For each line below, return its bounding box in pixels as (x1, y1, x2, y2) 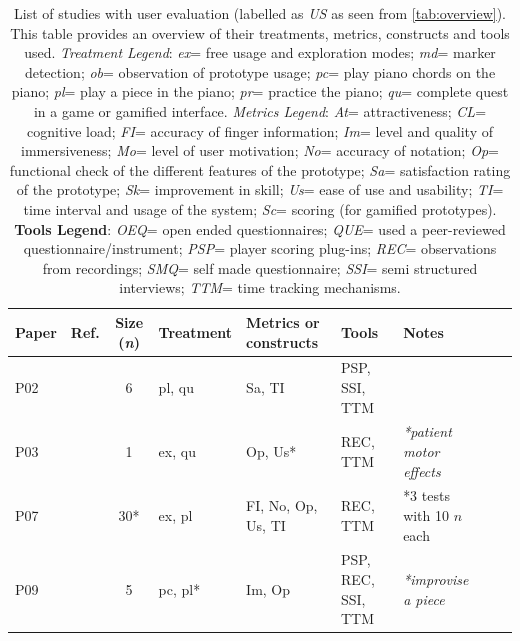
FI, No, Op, (246, 495, 318, 516)
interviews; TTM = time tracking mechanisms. (119, 277, 401, 298)
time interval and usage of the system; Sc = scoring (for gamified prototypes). (23, 198, 497, 219)
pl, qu (158, 376, 194, 397)
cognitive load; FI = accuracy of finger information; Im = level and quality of (27, 120, 493, 141)
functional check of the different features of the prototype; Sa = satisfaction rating (9, 159, 511, 180)
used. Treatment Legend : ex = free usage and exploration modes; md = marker (24, 42, 496, 63)
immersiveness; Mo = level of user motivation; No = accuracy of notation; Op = (21, 140, 499, 161)
